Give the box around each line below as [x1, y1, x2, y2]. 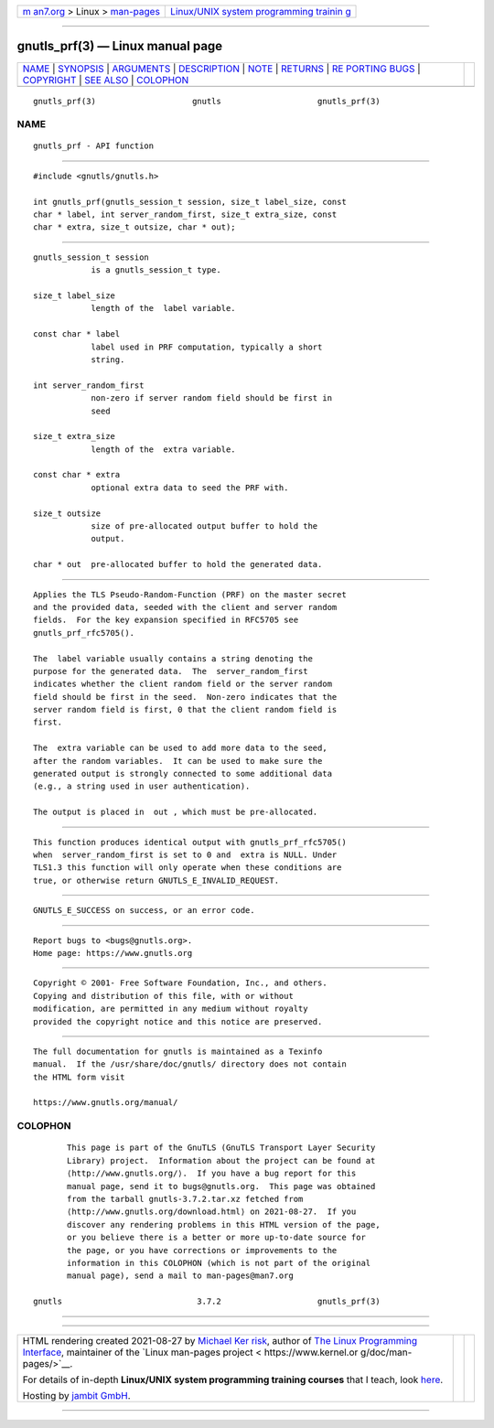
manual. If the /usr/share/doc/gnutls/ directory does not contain [33, 1059, 347, 1069]
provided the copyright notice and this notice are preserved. [33, 1016, 323, 1026]
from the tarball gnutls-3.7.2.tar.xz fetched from [67, 1194, 304, 1204]
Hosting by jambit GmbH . [22, 1389, 132, 1401]
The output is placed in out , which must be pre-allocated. [33, 807, 318, 818]
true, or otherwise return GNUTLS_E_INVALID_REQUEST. [33, 875, 279, 886]
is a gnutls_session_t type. [91, 265, 221, 275]
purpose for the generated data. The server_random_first [33, 666, 308, 676]
